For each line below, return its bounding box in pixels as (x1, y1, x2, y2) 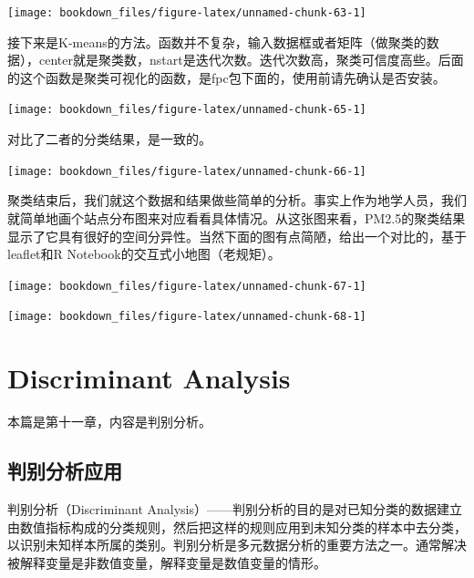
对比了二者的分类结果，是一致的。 (7, 129, 211, 149)
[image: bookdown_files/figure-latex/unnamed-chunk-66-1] (7, 164, 366, 178)
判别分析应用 (7, 457, 122, 485)
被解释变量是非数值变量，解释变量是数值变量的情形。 (7, 552, 326, 572)
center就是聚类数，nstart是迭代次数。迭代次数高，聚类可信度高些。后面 (38, 50, 464, 69)
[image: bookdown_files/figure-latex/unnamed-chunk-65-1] (7, 103, 366, 117)
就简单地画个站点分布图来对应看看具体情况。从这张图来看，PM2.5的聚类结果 (7, 208, 466, 227)
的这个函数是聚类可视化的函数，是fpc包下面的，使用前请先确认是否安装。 (7, 67, 446, 87)
